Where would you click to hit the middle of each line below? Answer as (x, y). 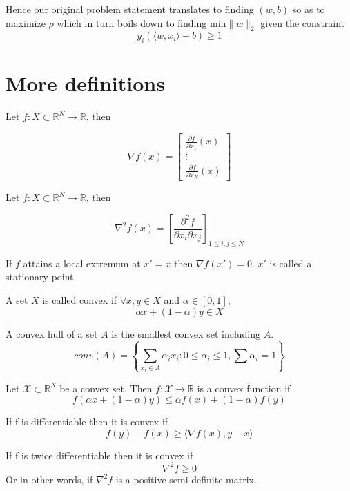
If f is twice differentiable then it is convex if (99, 455)
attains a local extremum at (82, 263)
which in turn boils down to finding (132, 22)
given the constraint (303, 22)
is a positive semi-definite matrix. (186, 479)
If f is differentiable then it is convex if (87, 422)
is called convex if (80, 300)
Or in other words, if (49, 479)
